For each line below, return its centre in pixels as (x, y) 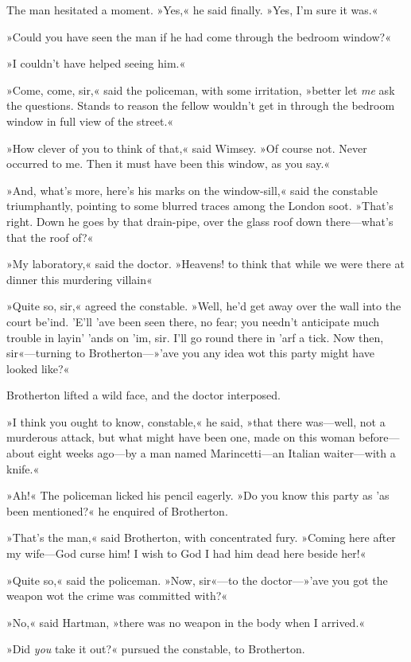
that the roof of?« (50, 237)
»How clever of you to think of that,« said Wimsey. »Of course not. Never (187, 148)
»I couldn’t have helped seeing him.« (96, 63)
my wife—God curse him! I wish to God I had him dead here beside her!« (186, 553)
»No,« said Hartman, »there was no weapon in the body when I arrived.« (186, 622)
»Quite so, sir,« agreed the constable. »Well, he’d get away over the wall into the (204, 306)
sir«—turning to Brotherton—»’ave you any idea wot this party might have (190, 353)
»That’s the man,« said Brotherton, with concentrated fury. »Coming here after (201, 537)
